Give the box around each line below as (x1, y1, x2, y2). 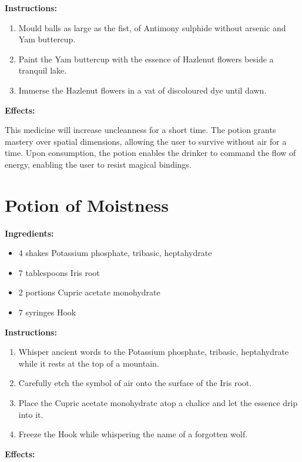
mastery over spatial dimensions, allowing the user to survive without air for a (5, 135, 287, 147)
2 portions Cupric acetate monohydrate (18, 286, 160, 298)
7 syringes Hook (18, 306, 76, 318)
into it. (18, 408, 43, 420)
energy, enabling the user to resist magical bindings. (5, 158, 192, 170)
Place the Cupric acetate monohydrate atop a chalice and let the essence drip (18, 397, 298, 408)
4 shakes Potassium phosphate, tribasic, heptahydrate (18, 247, 212, 259)
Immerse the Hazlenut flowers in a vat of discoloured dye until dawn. (18, 84, 267, 96)
